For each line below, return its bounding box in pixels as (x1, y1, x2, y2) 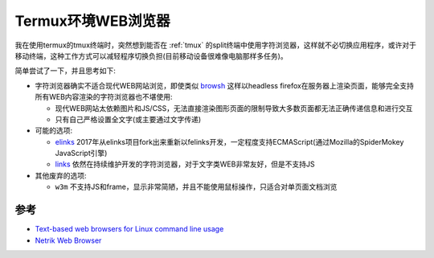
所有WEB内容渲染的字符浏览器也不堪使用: (35, 92, 173, 102)
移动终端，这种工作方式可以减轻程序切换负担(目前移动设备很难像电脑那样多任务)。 (14, 51, 289, 60)
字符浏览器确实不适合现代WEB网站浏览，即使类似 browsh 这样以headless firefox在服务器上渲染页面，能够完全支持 (35, 80, 414, 90)
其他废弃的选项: (35, 170, 88, 180)
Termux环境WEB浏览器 (14, 12, 170, 30)
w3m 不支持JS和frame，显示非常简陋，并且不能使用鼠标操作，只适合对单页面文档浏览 (55, 182, 338, 192)
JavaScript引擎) (55, 149, 108, 158)
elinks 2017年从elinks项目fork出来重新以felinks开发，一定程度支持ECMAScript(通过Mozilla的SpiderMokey (55, 137, 404, 146)
